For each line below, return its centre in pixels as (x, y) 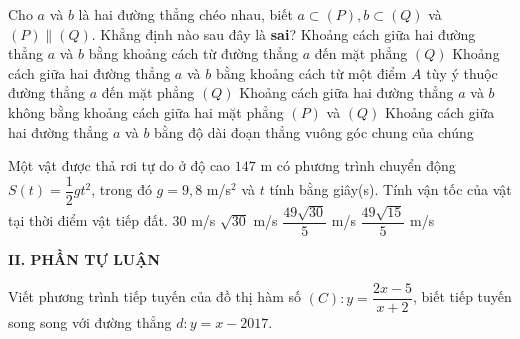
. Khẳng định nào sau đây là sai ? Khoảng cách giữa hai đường (283, 33)
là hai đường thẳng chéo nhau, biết (185, 14)
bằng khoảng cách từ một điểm (311, 72)
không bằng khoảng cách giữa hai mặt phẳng (146, 111)
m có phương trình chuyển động (358, 165)
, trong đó (121, 189)
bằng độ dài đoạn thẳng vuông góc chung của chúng (314, 131)
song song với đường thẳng (90, 322)
